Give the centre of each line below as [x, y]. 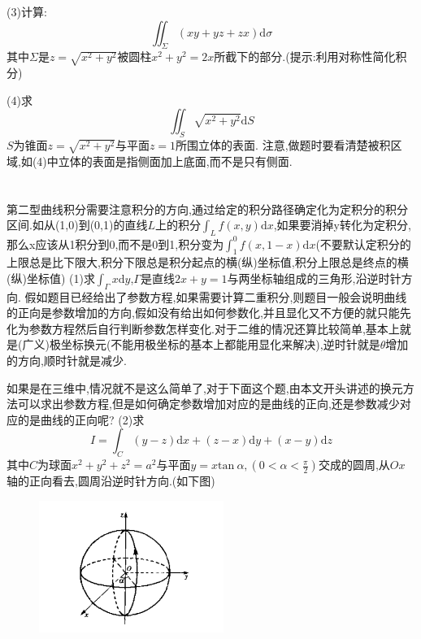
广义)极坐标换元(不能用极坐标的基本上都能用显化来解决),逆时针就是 [201, 344]
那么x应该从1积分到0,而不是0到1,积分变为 [115, 243]
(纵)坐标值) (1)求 [51, 278]
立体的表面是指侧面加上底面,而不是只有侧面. [175, 161]
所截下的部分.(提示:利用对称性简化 [305, 57]
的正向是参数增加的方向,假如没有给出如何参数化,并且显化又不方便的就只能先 [209, 313]
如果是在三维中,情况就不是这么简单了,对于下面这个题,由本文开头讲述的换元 [205, 387]
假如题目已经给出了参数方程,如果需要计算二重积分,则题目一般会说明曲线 [216, 296]
